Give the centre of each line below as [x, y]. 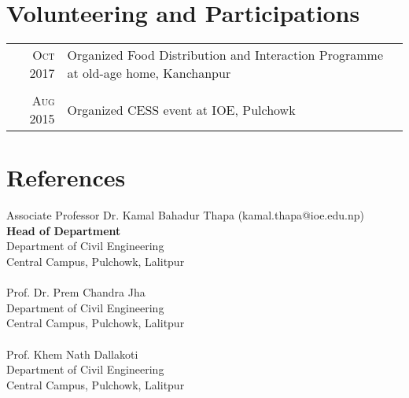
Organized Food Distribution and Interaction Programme [225, 55]
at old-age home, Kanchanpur [149, 73]
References [66, 177]
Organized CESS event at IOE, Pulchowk [181, 109]
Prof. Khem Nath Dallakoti [72, 354]
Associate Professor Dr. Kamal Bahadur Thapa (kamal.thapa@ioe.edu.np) [185, 215]
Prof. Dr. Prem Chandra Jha [76, 292]
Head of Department [64, 230]
